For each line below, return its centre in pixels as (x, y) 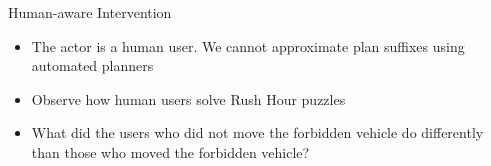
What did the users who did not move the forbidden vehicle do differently (257, 132)
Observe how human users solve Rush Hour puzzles (188, 98)
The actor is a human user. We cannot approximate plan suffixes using (248, 45)
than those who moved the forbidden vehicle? (170, 151)
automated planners (92, 65)
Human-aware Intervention (90, 12)
